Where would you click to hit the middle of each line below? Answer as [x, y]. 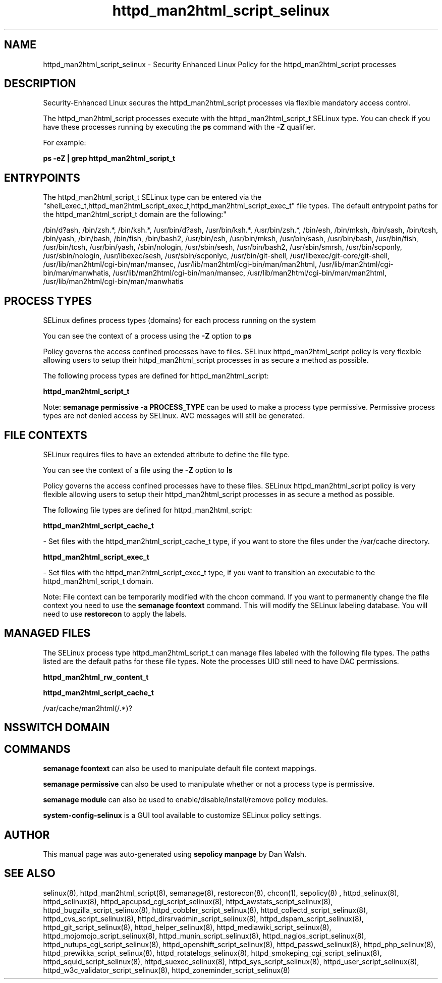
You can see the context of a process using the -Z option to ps [147, 336]
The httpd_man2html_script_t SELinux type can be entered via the [152, 197]
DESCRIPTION [40, 84]
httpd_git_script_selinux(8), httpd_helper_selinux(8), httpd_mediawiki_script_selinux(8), [187, 927]
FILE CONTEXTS [46, 435]
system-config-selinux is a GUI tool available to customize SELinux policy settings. [182, 815]
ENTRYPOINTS [42, 178]
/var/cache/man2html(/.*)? [88, 708]
